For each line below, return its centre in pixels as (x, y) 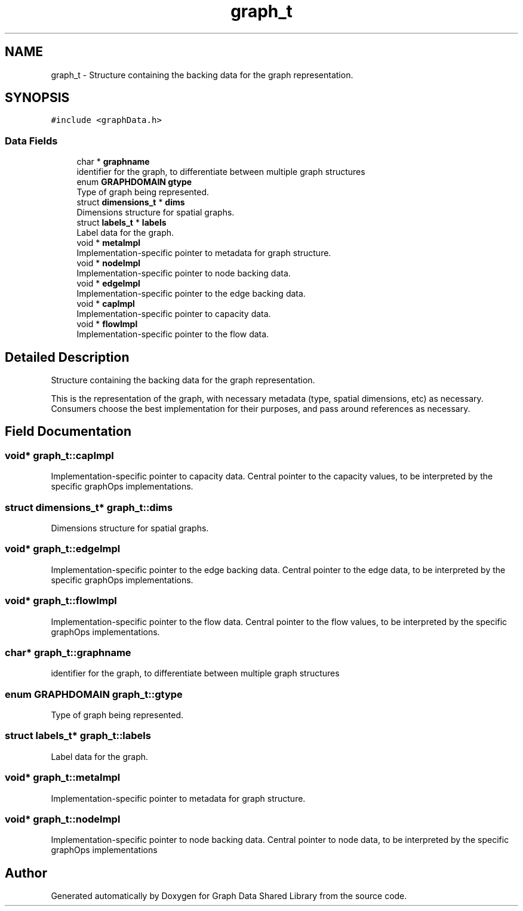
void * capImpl (106, 304)
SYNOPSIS (37, 98)
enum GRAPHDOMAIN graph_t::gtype (94, 694)
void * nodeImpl (109, 263)
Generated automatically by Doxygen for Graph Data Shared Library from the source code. (229, 896)
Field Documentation (68, 432)
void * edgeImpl (108, 284)
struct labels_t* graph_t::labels (78, 736)
